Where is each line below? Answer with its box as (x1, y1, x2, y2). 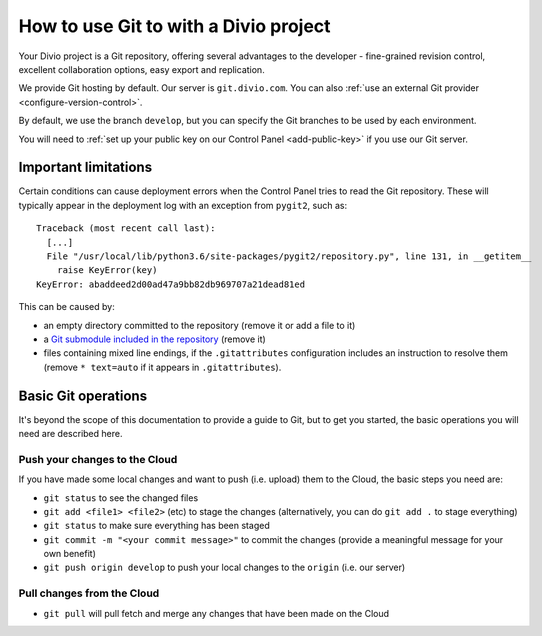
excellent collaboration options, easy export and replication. (18, 63, 265, 75)
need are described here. (18, 428, 123, 439)
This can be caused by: (18, 301, 115, 313)
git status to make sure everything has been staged (43, 520, 270, 532)
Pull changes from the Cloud (18, 586, 160, 600)
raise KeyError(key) (56, 265, 158, 276)
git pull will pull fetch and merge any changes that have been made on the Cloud (43, 607, 390, 619)
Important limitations (18, 159, 153, 176)
